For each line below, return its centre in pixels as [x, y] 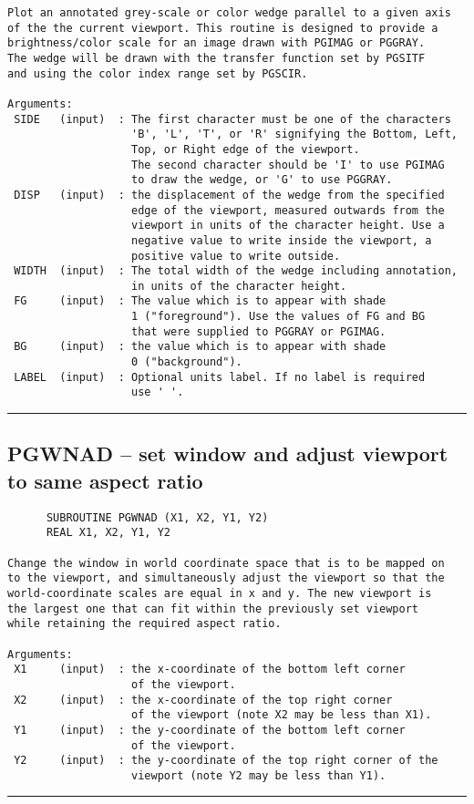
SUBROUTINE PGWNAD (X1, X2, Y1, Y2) [157, 517]
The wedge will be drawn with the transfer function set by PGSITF [216, 58]
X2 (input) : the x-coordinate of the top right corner [203, 700]
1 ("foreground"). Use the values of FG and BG [278, 317]
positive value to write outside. [236, 256]
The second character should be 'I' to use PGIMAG [288, 165]
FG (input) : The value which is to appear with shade [200, 301]
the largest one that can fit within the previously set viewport [213, 608]
